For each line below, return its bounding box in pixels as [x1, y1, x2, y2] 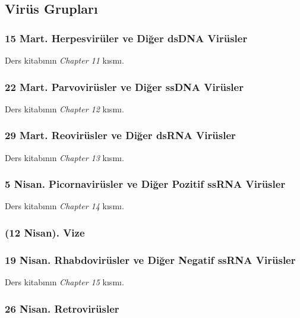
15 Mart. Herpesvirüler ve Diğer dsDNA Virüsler [5, 30, 248, 45]
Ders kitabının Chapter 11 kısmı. [5, 54, 124, 66]
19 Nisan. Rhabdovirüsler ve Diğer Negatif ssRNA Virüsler [5, 252, 296, 267]
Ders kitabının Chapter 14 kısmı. [5, 200, 124, 212]
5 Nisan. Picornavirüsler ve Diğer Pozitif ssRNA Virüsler [5, 177, 286, 191]
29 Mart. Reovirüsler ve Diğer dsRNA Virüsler [5, 128, 236, 143]
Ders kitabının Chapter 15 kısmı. [5, 276, 124, 288]
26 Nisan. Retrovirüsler [5, 301, 119, 316]
